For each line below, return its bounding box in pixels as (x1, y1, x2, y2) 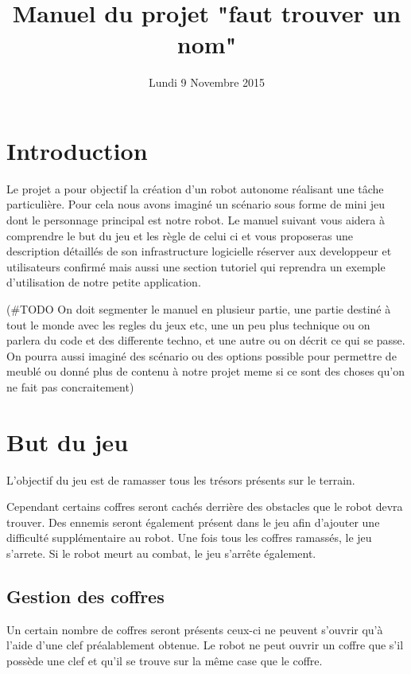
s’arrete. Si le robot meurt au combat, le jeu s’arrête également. (6, 545, 316, 562)
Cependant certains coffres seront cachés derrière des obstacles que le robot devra (6, 498, 403, 515)
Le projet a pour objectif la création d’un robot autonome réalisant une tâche (6, 180, 384, 197)
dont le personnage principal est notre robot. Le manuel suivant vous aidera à (6, 212, 385, 228)
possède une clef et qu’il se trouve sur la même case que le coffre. (6, 653, 323, 669)
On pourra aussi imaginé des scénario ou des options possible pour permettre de (6, 347, 397, 364)
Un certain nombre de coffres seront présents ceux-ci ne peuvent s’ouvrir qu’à (6, 621, 383, 637)
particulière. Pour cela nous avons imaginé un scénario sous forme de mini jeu (6, 196, 385, 212)
